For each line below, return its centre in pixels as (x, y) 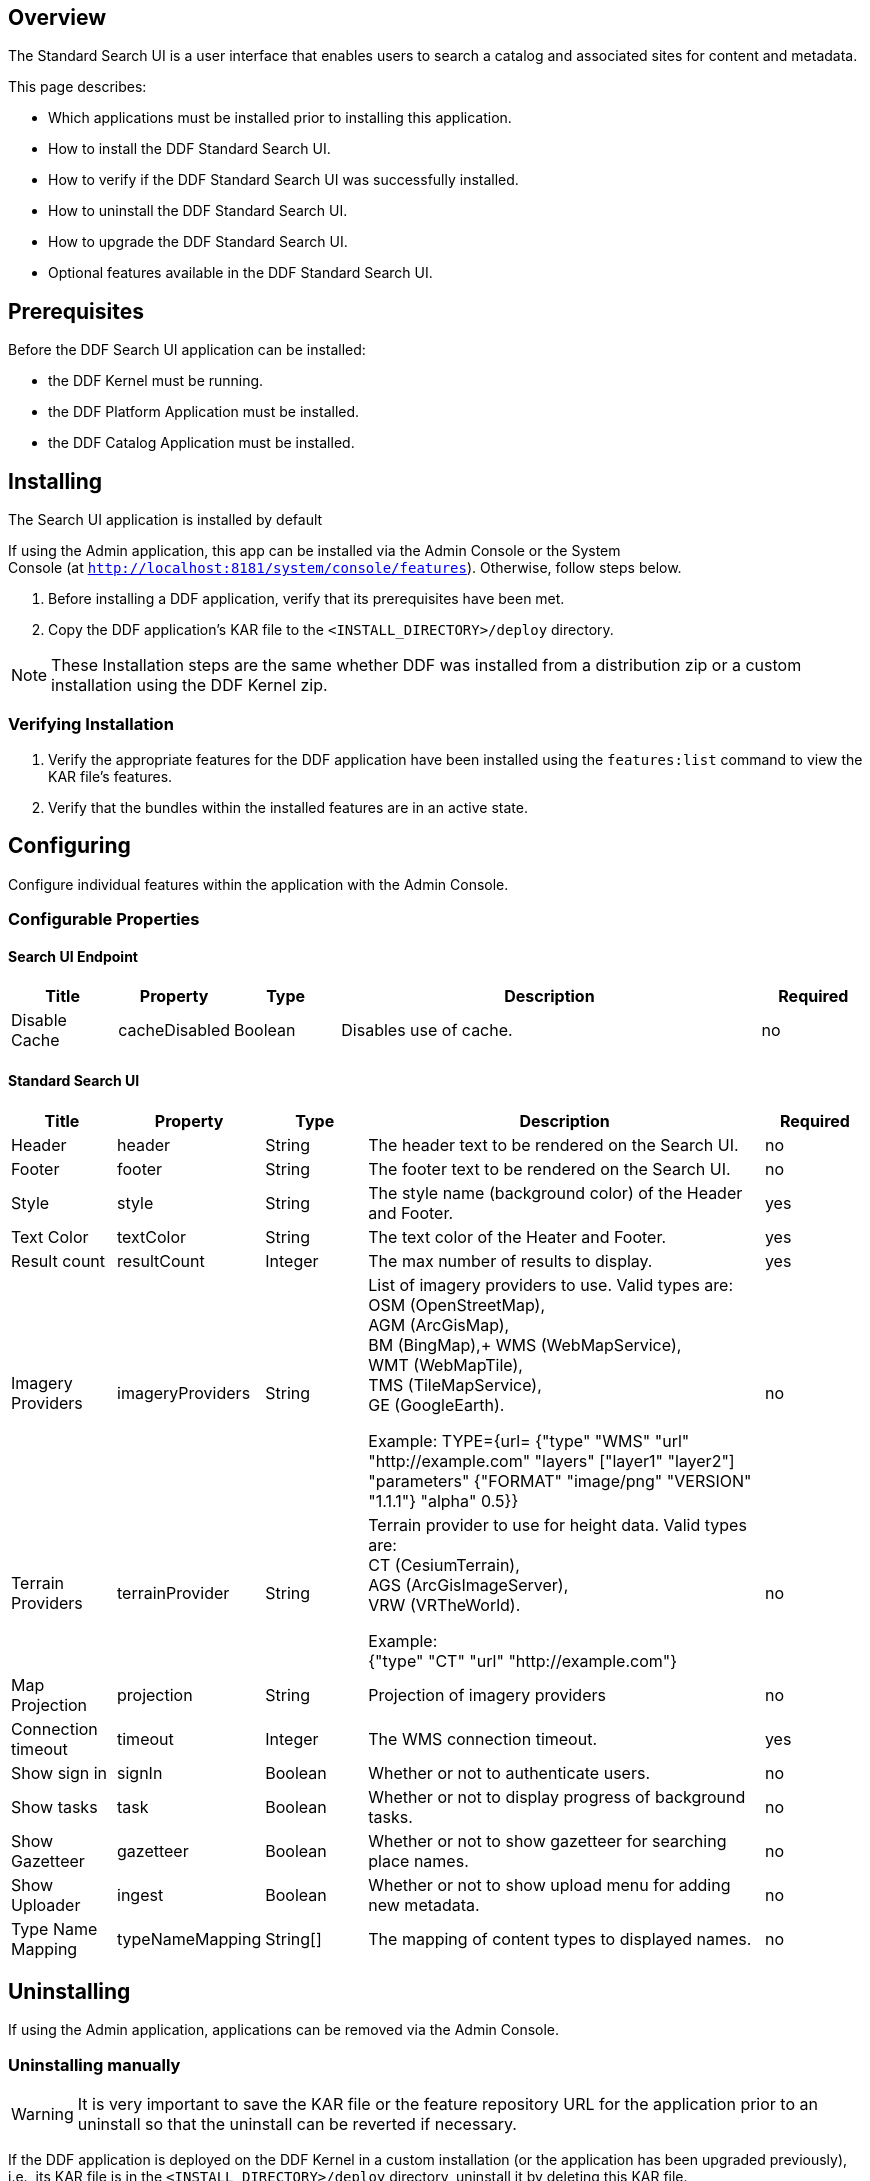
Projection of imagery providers (487, 1694)
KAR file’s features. (110, 776)
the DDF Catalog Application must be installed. (201, 443)
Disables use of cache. (427, 1030)
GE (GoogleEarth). (436, 1404)
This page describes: (77, 87)
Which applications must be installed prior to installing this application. (280, 118)
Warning (42, 2114)
